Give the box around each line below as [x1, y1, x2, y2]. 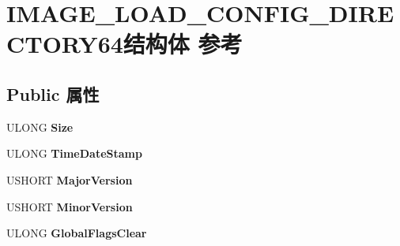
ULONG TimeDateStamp [6, 145, 142, 162]
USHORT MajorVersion [6, 171, 133, 188]
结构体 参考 [123, 28, 243, 60]
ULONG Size [6, 118, 74, 135]
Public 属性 [6, 81, 100, 106]
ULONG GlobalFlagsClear [6, 225, 147, 241]
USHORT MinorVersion [6, 198, 133, 214]
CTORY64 [6, 28, 123, 60]
